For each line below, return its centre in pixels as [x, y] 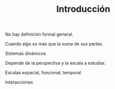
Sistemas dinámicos [26, 53]
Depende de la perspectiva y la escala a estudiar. [55, 63]
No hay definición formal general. [39, 34]
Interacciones [19, 82]
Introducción [83, 9]
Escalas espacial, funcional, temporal [43, 73]
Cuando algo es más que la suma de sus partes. [54, 44]
